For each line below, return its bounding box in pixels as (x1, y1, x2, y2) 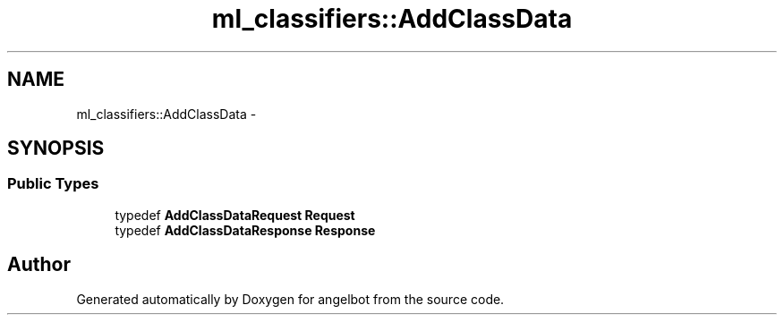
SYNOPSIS (7, 137, 105, 160)
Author (7, 253, 71, 276)
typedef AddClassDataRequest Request (115, 207, 355, 223)
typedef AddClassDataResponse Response (115, 222, 376, 238)
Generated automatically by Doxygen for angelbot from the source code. (76, 291, 505, 307)
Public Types (7, 174, 99, 193)
